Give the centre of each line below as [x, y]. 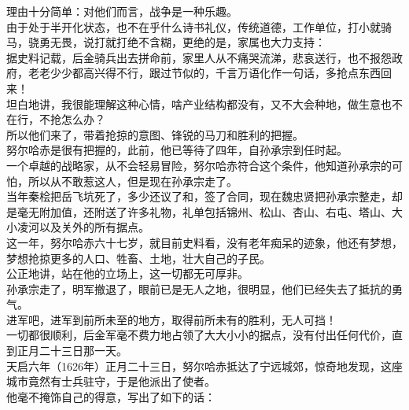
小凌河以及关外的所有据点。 [78, 227]
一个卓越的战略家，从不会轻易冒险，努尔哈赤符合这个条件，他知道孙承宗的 [199, 165]
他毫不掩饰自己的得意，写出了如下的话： [111, 396]
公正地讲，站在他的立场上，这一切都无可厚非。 [127, 273]
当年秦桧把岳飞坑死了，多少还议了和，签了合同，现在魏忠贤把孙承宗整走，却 [204, 196]
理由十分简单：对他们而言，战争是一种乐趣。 [122, 11]
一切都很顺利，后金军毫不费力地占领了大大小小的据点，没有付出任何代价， [199, 335]
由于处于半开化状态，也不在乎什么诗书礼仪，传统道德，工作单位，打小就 [193, 26]
